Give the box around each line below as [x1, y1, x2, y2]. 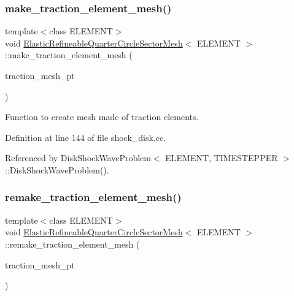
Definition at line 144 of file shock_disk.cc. [5, 131, 166, 143]
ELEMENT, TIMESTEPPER [165, 151, 278, 164]
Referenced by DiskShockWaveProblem [5, 151, 151, 164]
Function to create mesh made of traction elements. [5, 110, 199, 123]
